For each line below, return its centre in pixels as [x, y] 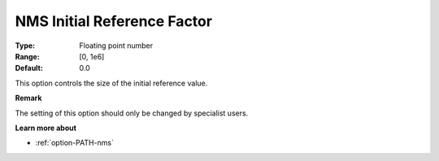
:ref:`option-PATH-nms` [74, 143]
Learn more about [46, 128]
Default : [29, 68]
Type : [25, 46]
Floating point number [116, 46]
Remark [28, 98]
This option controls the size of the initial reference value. [111, 83]
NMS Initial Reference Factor [114, 21]
